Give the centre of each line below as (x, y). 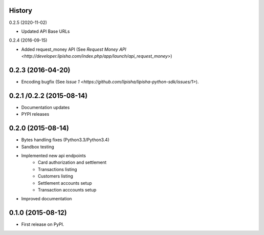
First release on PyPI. (43, 224)
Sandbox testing (38, 147)
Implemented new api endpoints (54, 155)
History (21, 11)
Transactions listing (57, 169)
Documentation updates (45, 107)
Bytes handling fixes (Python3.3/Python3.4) (65, 140)
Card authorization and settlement (72, 162)
